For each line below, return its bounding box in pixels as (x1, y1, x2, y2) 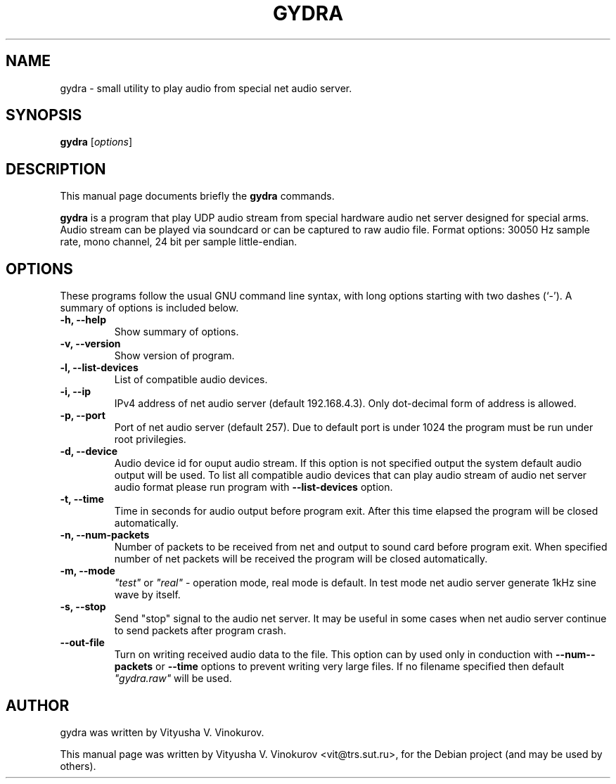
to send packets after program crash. (114, 624, 286, 637)
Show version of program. (114, 349, 235, 362)
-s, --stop (60, 600, 106, 613)
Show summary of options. (114, 326, 239, 338)
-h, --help (60, 314, 106, 326)
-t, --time (60, 493, 104, 506)
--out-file (60, 636, 105, 649)
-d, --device (60, 445, 118, 458)
